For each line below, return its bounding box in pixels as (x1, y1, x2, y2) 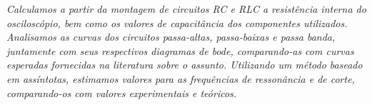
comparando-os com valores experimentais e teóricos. (6, 85, 237, 100)
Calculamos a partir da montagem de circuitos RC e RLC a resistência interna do (6, 1, 366, 16)
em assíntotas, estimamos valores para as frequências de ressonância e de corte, (6, 71, 355, 86)
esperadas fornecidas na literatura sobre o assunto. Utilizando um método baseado (6, 57, 363, 72)
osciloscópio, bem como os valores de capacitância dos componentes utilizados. (6, 15, 348, 30)
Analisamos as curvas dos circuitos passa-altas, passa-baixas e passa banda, (6, 29, 336, 44)
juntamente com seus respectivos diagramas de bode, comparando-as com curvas (6, 43, 354, 58)
